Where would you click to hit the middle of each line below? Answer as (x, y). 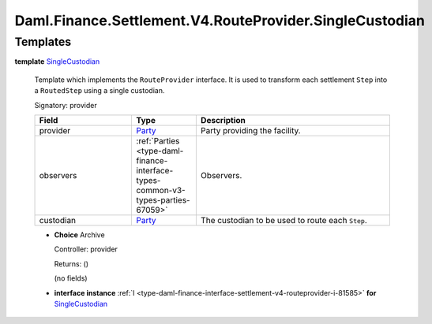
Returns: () (71, 263)
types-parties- (163, 199)
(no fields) (71, 278)
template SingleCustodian (57, 61)
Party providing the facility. (250, 130)
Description (223, 120)
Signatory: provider (66, 105)
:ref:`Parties (158, 140)
